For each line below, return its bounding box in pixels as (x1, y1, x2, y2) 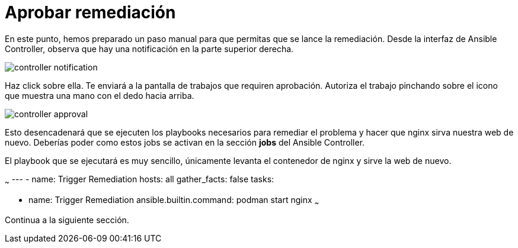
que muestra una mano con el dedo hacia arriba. (5, 90, 194, 101)
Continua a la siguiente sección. (5, 215, 129, 226)
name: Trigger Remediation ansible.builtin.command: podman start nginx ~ (28, 194, 319, 207)
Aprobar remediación (5, 2, 176, 22)
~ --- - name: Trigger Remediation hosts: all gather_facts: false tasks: (5, 173, 274, 186)
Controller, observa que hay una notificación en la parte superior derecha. (5, 43, 294, 54)
